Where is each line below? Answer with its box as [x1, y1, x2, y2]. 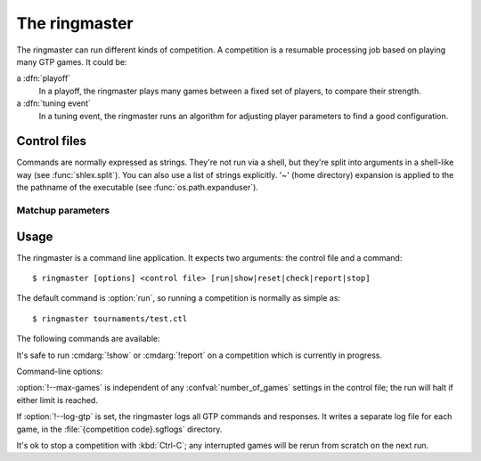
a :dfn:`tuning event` [16, 98, 91, 109]
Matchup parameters [16, 204, 110, 216]
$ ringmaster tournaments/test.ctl [32, 313, 188, 324]
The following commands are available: [16, 334, 160, 344]
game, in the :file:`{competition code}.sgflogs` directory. [16, 424, 223, 434]
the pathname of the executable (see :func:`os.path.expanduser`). [16, 182, 258, 193]
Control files [16, 133, 86, 149]
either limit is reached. [16, 394, 98, 405]
